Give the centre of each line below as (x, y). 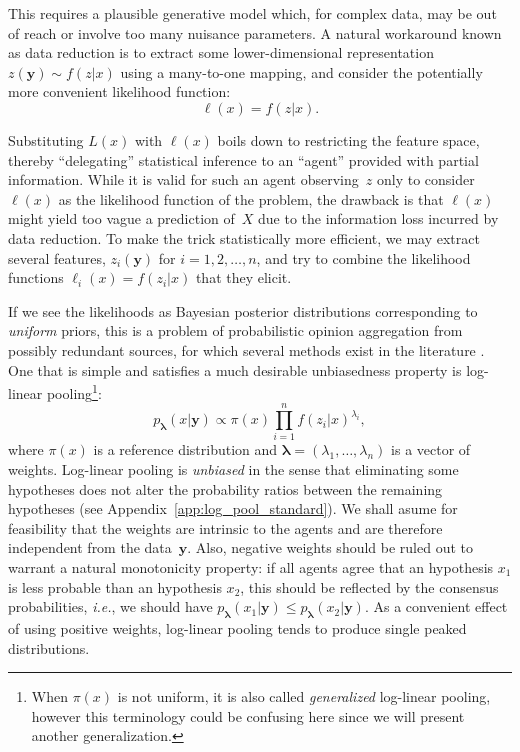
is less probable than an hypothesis (115, 586)
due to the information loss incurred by (378, 218)
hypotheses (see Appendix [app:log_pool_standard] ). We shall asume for (233, 508)
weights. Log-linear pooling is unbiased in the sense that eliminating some (233, 469)
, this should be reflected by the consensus (369, 586)
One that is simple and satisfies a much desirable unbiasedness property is (235, 369)
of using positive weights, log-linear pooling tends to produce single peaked (237, 628)
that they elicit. (243, 277)
